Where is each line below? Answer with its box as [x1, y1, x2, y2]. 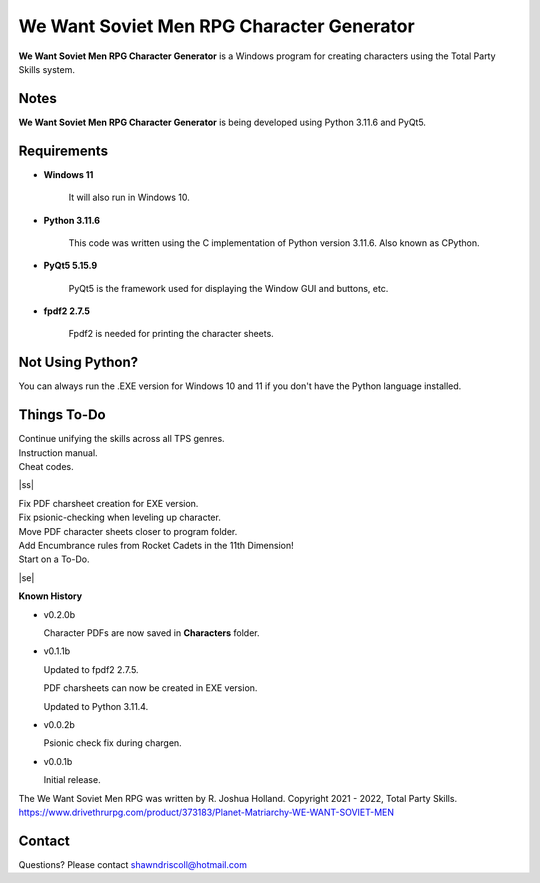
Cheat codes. [18, 461, 74, 473]
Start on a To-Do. [18, 553, 90, 565]
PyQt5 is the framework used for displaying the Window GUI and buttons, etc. [68, 282, 389, 294]
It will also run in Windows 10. [68, 191, 190, 204]
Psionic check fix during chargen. [43, 737, 182, 749]
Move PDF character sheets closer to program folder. [18, 525, 238, 537]
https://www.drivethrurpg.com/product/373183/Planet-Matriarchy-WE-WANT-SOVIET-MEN [18, 806, 395, 818]
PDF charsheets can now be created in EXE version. [43, 682, 258, 694]
